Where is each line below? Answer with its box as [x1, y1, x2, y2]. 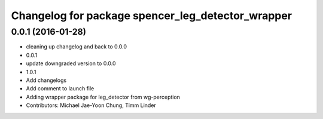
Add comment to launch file [26, 85, 95, 92]
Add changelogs [26, 77, 67, 84]
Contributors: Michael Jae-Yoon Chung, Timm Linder [26, 102, 157, 109]
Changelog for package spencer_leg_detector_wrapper [11, 9, 292, 22]
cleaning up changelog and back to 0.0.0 [26, 43, 127, 50]
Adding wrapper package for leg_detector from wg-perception [26, 93, 181, 100]
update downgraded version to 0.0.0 [26, 60, 116, 67]
